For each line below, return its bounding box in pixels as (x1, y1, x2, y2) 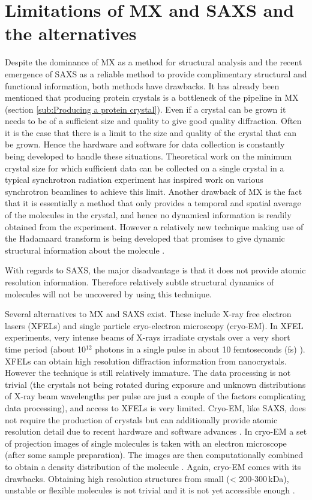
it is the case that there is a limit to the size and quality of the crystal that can (5, 126, 297, 138)
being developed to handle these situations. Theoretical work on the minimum (5, 150, 292, 162)
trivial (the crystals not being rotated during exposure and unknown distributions (5, 378, 306, 390)
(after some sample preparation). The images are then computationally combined (5, 448, 303, 461)
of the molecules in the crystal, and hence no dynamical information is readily (5, 209, 292, 221)
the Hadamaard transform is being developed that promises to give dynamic (5, 232, 285, 245)
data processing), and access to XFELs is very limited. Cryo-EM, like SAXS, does (5, 401, 306, 414)
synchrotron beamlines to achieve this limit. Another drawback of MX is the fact (5, 185, 302, 197)
